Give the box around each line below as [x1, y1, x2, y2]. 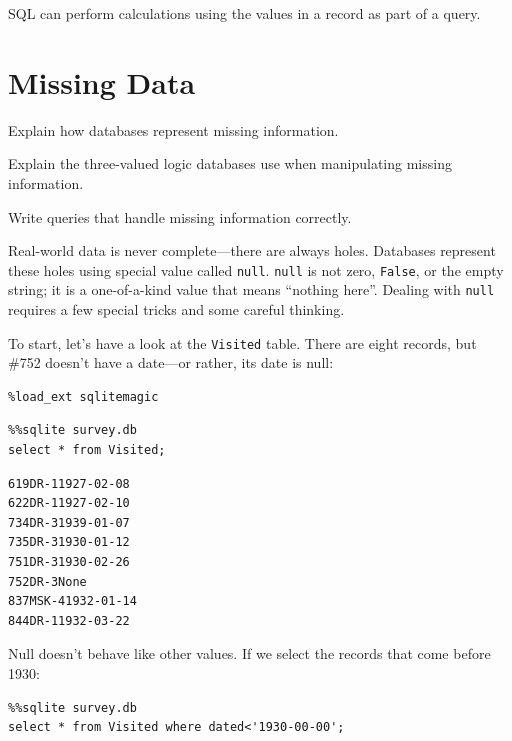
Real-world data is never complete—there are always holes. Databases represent [8, 240, 496, 261]
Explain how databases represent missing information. [8, 119, 339, 140]
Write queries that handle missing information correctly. [8, 206, 352, 227]
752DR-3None [8, 574, 87, 589]
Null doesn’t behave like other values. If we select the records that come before [8, 643, 491, 664]
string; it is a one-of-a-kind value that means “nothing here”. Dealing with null [8, 279, 495, 300]
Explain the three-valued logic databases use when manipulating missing [8, 153, 452, 174]
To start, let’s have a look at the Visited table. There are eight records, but [8, 332, 477, 353]
